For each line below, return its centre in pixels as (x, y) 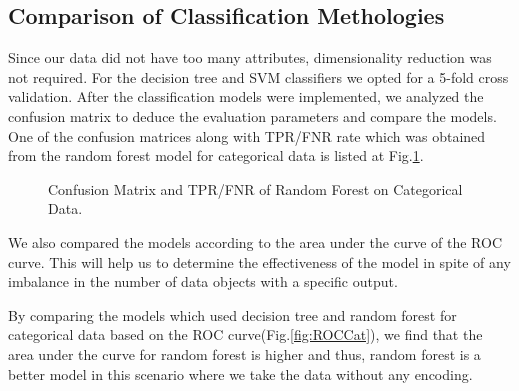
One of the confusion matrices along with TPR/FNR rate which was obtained (247, 135)
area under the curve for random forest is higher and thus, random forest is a (244, 353)
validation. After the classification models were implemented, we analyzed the (246, 96)
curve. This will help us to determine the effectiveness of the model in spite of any (259, 261)
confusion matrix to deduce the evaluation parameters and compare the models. (252, 115)
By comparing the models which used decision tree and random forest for (232, 314)
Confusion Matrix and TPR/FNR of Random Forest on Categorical (255, 188)
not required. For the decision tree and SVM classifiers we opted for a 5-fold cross (258, 76)
